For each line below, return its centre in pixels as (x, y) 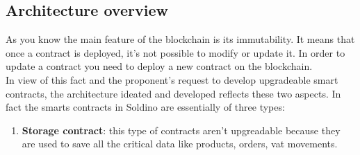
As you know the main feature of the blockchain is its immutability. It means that (180, 39)
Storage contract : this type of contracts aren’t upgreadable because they (181, 130)
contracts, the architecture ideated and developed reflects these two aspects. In (173, 93)
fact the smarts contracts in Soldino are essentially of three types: (145, 107)
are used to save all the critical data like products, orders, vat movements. (180, 144)
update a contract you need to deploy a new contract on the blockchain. (159, 66)
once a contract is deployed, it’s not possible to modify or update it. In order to (175, 52)
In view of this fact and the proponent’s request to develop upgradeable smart (172, 79)
